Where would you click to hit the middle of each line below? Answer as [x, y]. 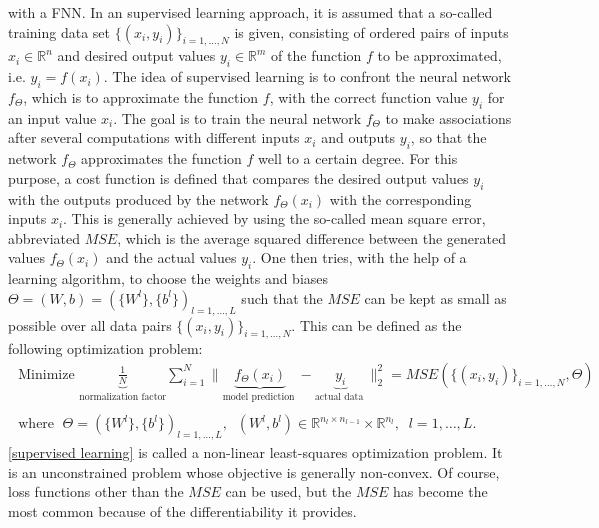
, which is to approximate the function [141, 96]
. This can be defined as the [376, 324]
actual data [339, 396]
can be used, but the [288, 491]
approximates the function [161, 158]
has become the [440, 491]
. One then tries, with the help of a [359, 257]
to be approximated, [439, 55]
